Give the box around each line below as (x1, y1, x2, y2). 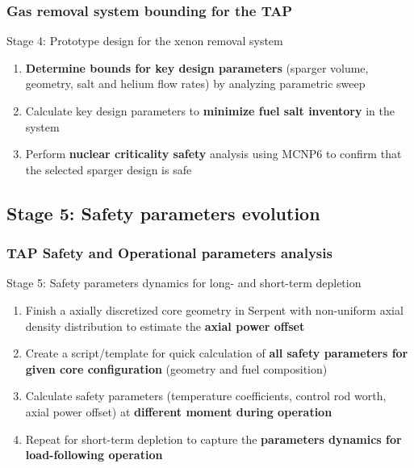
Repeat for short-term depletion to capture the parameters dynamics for (25, 430, 402, 447)
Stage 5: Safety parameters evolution (6, 200, 320, 225)
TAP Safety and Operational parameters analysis (6, 243, 332, 263)
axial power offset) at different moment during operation (25, 403, 332, 420)
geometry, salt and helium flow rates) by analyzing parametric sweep (25, 75, 366, 92)
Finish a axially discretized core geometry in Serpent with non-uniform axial (25, 301, 404, 318)
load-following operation (25, 446, 163, 463)
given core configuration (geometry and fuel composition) (25, 360, 328, 377)
